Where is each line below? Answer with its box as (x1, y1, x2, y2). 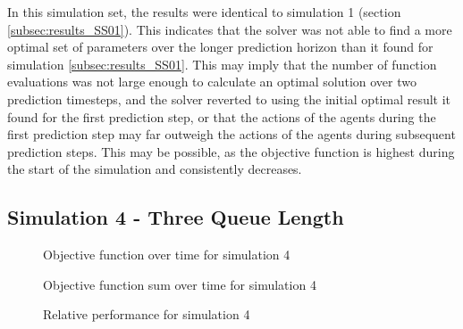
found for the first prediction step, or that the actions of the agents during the (7, 107, 436, 126)
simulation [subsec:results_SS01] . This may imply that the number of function (7, 54, 437, 73)
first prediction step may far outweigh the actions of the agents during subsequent (7, 125, 456, 144)
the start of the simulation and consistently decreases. (7, 160, 302, 178)
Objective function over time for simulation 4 (43, 245, 290, 264)
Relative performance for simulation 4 (43, 305, 250, 324)
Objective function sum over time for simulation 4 (43, 275, 316, 293)
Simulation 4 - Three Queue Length (7, 203, 344, 231)
